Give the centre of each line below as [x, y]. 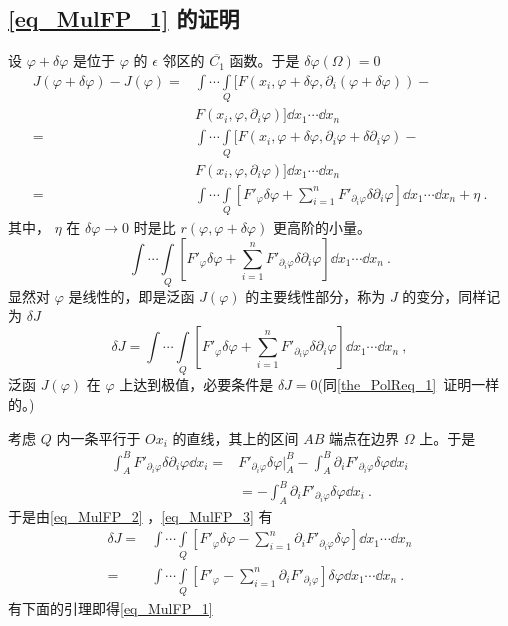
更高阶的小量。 [321, 226]
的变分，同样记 [451, 295]
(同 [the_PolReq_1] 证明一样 [408, 384]
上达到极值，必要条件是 [196, 384]
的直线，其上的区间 [235, 437]
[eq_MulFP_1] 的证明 [124, 18]
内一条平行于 [98, 437]
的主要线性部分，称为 [315, 295]
